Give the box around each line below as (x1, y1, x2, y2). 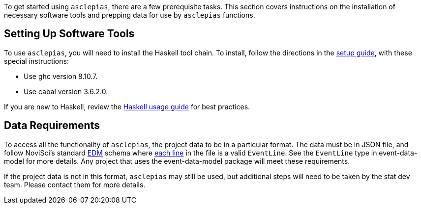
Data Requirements (4, 119, 100, 132)
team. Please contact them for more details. (4, 180, 146, 189)
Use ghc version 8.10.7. (24, 72, 98, 80)
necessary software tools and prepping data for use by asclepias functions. (4, 11, 255, 19)
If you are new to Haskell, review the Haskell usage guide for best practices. (4, 102, 250, 111)
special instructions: (4, 56, 69, 65)
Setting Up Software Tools (4, 27, 135, 40)
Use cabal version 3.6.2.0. (24, 87, 108, 96)
